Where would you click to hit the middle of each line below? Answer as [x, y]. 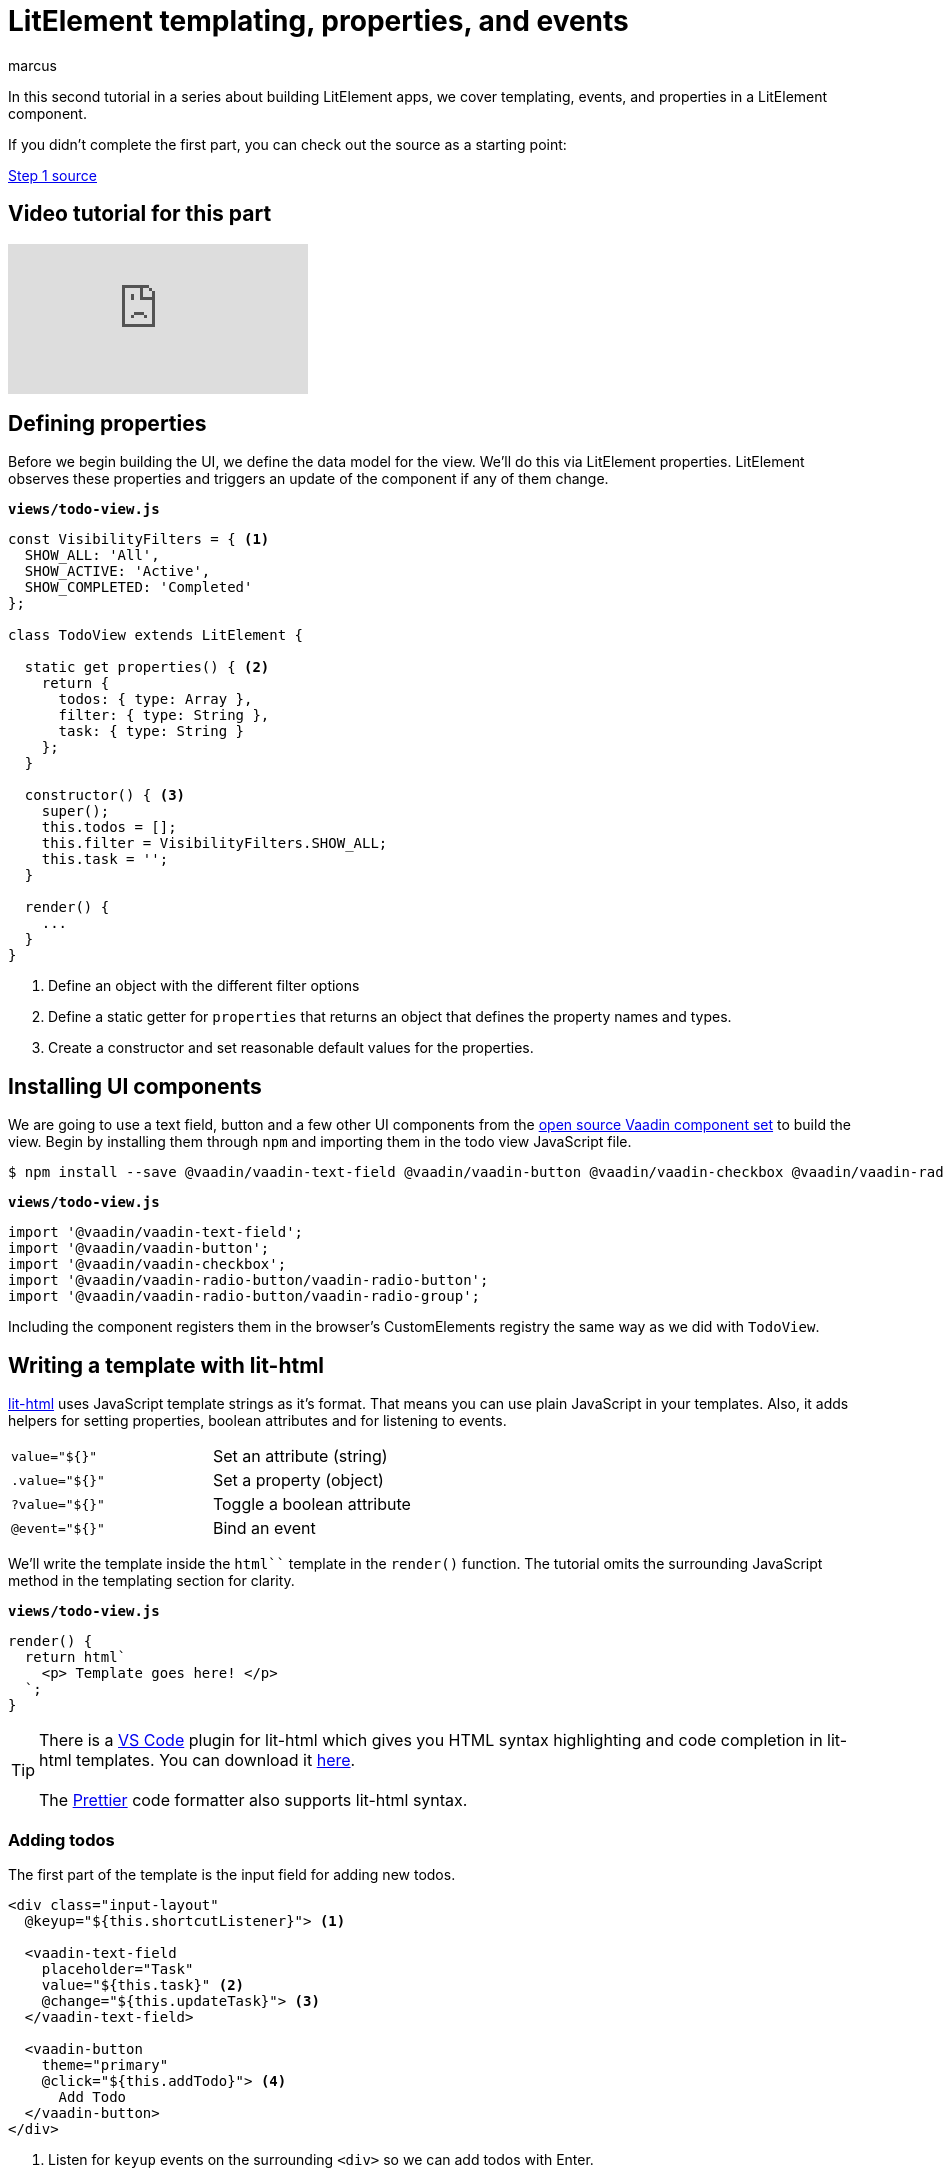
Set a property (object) [298, 1480]
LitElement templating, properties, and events [318, 21]
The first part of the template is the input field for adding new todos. [232, 1874]
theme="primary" [105, 2064]
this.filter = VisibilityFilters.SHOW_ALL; [214, 843]
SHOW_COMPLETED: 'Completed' [138, 587]
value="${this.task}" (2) [143, 1984]
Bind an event [264, 1528]
